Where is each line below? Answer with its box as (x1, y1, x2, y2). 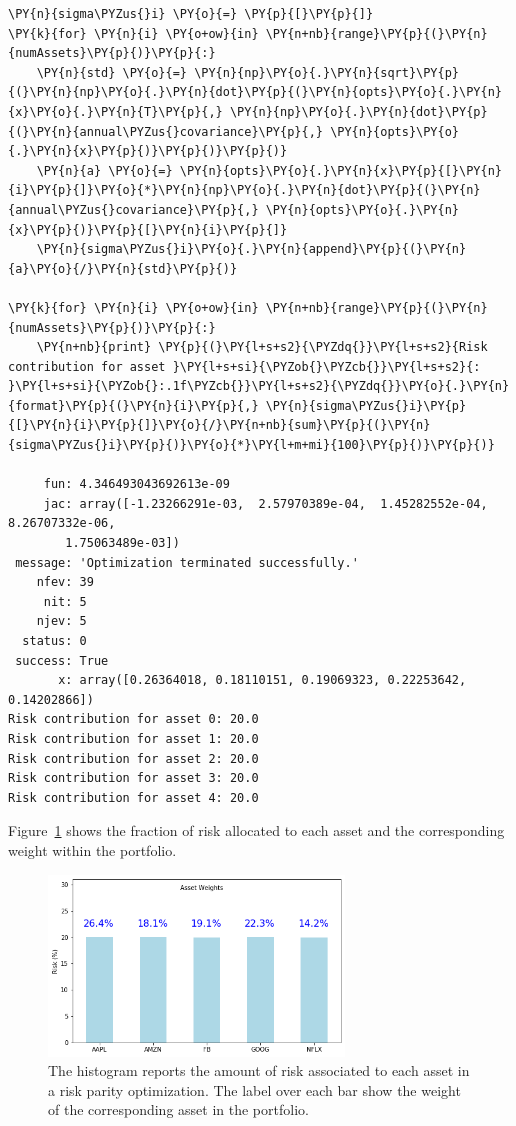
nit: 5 (43, 594, 87, 609)
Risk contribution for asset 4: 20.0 (8, 790, 259, 805)
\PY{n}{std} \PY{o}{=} (36, 65, 187, 80)
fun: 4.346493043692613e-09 (43, 477, 230, 492)
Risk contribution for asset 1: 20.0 (8, 731, 259, 746)
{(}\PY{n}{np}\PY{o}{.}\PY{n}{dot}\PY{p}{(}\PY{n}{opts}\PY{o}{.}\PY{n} (8, 85, 502, 100)
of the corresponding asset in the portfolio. (48, 1099, 309, 1120)
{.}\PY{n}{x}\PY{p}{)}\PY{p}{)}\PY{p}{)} (8, 144, 288, 159)
